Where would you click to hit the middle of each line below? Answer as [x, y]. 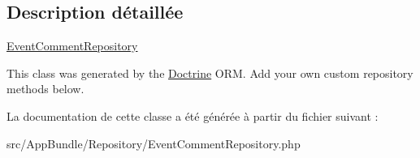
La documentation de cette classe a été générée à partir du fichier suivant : [193, 115]
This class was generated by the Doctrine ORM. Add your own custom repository [210, 73]
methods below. [45, 89]
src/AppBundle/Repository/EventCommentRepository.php [154, 143]
